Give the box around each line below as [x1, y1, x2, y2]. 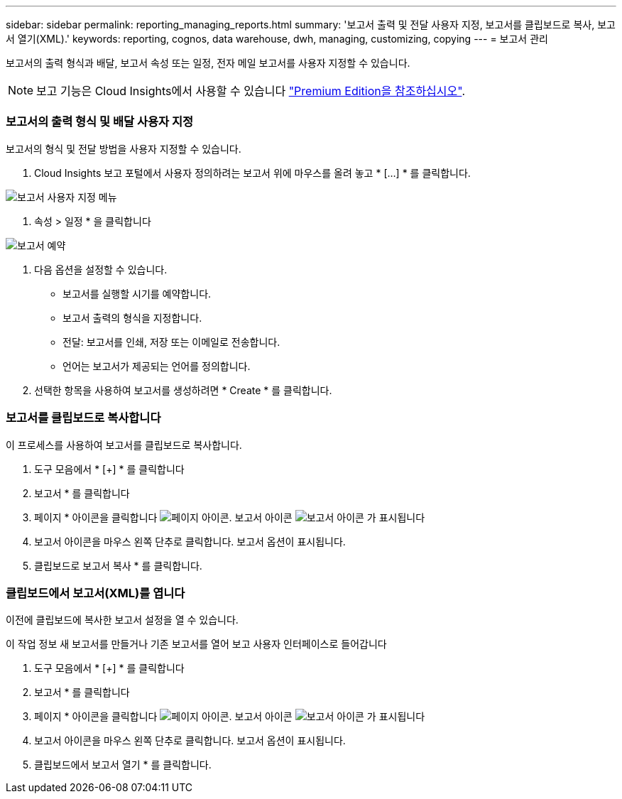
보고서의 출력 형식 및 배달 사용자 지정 [6, 114, 194, 129]
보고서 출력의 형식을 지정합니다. [62, 311, 202, 324]
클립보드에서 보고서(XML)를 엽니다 [6, 585, 185, 600]
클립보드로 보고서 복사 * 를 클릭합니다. [34, 559, 202, 572]
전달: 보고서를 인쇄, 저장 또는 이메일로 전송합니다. [62, 335, 280, 348]
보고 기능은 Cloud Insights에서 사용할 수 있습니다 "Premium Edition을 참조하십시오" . [36, 84, 466, 98]
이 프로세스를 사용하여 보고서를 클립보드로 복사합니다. [6, 438, 242, 451]
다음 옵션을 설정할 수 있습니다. [34, 263, 168, 276]
